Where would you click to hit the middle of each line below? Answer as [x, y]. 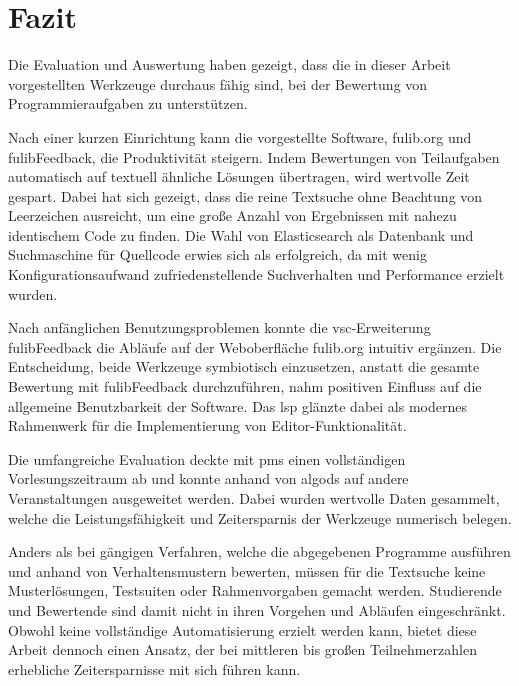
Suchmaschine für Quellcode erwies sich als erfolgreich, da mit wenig [217, 254]
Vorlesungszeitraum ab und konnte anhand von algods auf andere [208, 478]
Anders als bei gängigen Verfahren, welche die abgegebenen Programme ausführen [259, 551]
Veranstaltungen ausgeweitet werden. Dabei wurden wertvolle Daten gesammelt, [254, 498]
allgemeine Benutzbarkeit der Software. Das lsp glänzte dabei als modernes [237, 405]
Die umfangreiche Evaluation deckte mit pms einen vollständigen [207, 458]
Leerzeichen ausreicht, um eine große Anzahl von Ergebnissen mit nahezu [232, 215]
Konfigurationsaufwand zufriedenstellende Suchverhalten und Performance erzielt [256, 274]
